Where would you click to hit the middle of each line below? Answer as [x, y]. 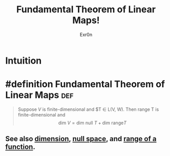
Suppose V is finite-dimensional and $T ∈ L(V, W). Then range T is [88, 109]
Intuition [24, 61]
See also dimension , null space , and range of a [81, 139]
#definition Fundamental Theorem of [85, 84]
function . [20, 147]
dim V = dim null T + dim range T [92, 123]
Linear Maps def [39, 95]
